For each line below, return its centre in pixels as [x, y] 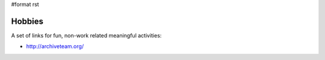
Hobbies [27, 21]
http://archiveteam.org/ [55, 46]
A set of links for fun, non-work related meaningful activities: [86, 35]
